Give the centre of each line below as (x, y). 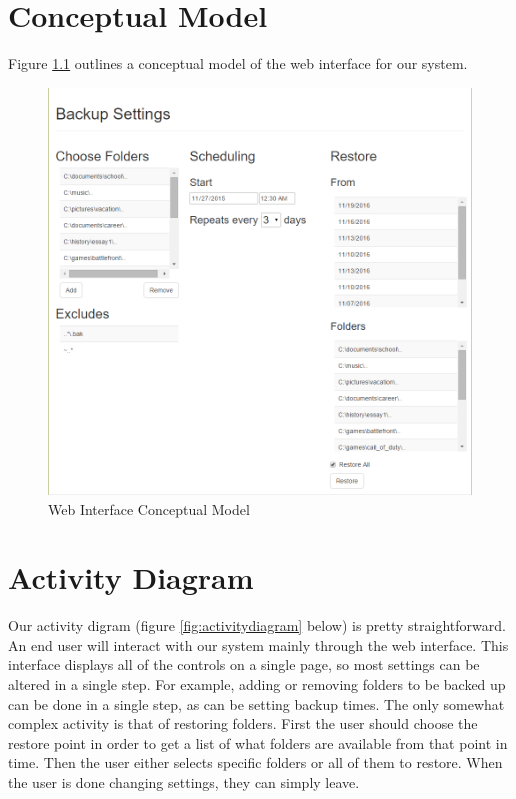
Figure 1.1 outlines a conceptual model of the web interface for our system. (238, 63)
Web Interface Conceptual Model (149, 508)
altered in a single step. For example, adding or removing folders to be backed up (257, 684)
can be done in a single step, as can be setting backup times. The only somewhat (256, 703)
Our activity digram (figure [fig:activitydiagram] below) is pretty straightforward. (257, 625)
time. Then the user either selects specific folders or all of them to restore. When (255, 762)
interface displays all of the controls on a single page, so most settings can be (244, 664)
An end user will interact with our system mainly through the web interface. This (258, 644)
